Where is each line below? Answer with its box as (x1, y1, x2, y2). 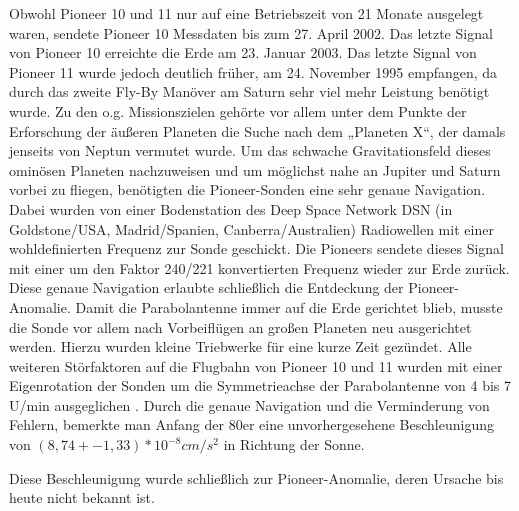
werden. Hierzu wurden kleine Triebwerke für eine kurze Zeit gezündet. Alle (9, 336, 472, 357)
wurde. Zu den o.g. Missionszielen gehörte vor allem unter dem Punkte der (9, 100, 467, 121)
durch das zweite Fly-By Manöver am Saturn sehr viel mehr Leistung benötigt (9, 81, 490, 102)
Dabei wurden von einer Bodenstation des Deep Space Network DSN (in (9, 198, 453, 219)
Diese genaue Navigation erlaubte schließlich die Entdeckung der (9, 277, 404, 298)
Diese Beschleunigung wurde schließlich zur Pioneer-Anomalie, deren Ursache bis (9, 467, 504, 488)
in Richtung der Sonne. (223, 434, 365, 455)
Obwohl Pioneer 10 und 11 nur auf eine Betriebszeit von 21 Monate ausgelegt (9, 3, 484, 23)
